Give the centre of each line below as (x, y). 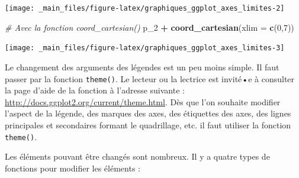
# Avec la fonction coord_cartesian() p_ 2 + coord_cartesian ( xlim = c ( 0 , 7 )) (149, 27)
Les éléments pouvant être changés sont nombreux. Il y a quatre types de (137, 156)
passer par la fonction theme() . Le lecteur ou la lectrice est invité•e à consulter (150, 78)
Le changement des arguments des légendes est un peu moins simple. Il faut (142, 67)
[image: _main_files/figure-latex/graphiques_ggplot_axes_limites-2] (145, 8)
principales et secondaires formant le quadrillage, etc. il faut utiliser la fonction (148, 124)
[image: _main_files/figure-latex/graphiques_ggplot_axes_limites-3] (145, 48)
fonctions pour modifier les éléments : (73, 168)
